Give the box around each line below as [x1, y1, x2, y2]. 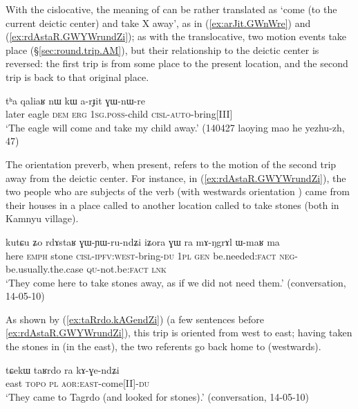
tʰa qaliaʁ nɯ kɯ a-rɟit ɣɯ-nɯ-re [6, 93, 145, 107]
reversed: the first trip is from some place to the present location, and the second [6, 56, 348, 71]
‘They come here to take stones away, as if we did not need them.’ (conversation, [6, 275, 346, 289]
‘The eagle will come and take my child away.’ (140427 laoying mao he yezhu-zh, [6, 120, 345, 134]
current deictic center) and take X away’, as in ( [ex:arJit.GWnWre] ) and [6, 15, 311, 30]
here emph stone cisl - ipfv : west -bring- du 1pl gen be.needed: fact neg [6, 248, 295, 262]
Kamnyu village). [6, 211, 79, 226]
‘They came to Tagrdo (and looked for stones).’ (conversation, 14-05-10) [6, 389, 309, 403]
